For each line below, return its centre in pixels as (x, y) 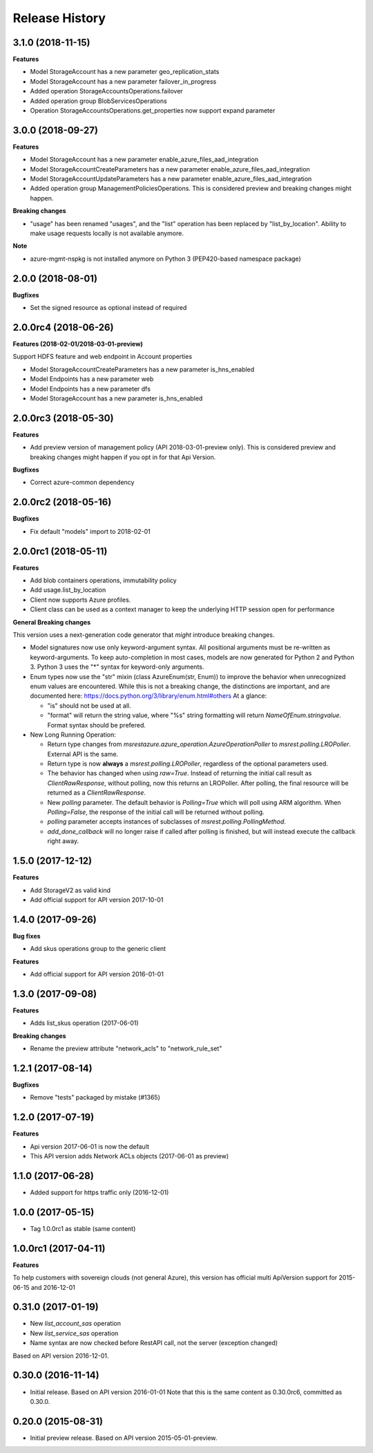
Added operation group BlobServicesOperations (98, 101)
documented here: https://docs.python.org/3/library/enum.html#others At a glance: (149, 696)
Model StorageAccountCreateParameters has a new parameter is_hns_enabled (142, 369)
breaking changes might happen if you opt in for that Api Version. (123, 457)
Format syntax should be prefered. (97, 725)
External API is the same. (83, 754)
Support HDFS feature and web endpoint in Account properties (103, 357)
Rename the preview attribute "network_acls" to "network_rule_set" (126, 1048)
